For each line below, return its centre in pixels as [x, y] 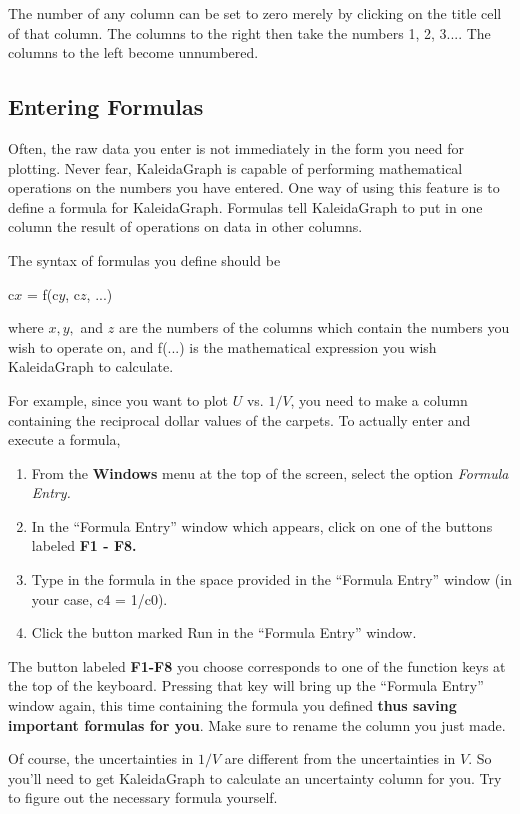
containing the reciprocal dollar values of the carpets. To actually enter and [239, 419]
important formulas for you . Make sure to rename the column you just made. [257, 724]
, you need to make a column [379, 399]
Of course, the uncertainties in [101, 758]
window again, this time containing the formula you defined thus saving [232, 705]
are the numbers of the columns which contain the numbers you [314, 327]
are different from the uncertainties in [340, 758]
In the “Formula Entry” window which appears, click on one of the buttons [262, 525]
